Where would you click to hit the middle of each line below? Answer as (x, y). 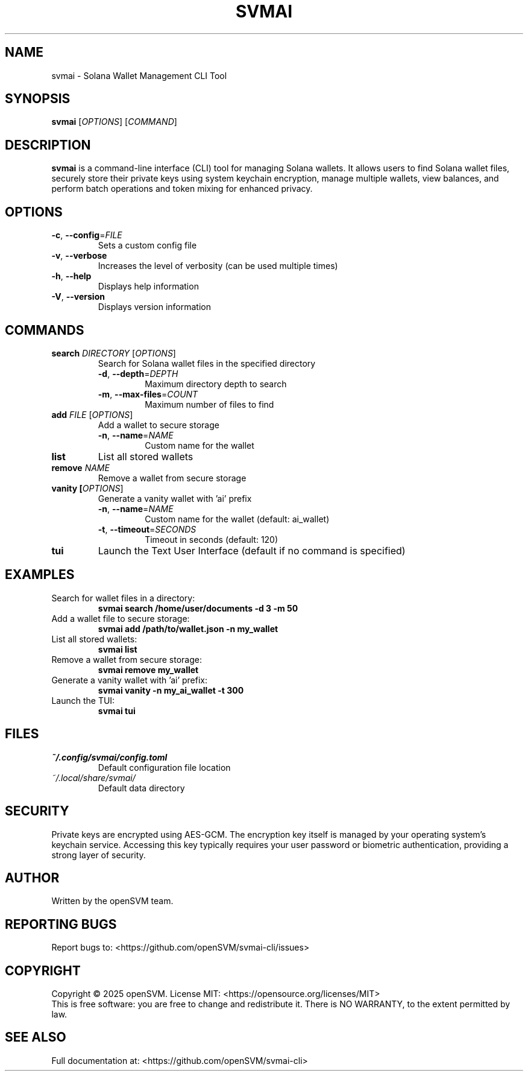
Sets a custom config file (147, 245)
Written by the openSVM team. (112, 901)
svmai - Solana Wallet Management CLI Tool (139, 75)
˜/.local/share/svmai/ (93, 777)
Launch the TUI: (83, 700)
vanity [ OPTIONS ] (87, 488)
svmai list (118, 649)
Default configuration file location (164, 767)
